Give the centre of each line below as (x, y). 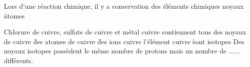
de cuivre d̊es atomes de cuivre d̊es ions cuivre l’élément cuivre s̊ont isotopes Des (124, 41)
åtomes (14, 15)
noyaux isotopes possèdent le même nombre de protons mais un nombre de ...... (122, 51)
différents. (19, 60)
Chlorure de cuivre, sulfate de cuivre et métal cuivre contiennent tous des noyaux (125, 32)
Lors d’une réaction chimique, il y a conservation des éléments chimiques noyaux (124, 6)
